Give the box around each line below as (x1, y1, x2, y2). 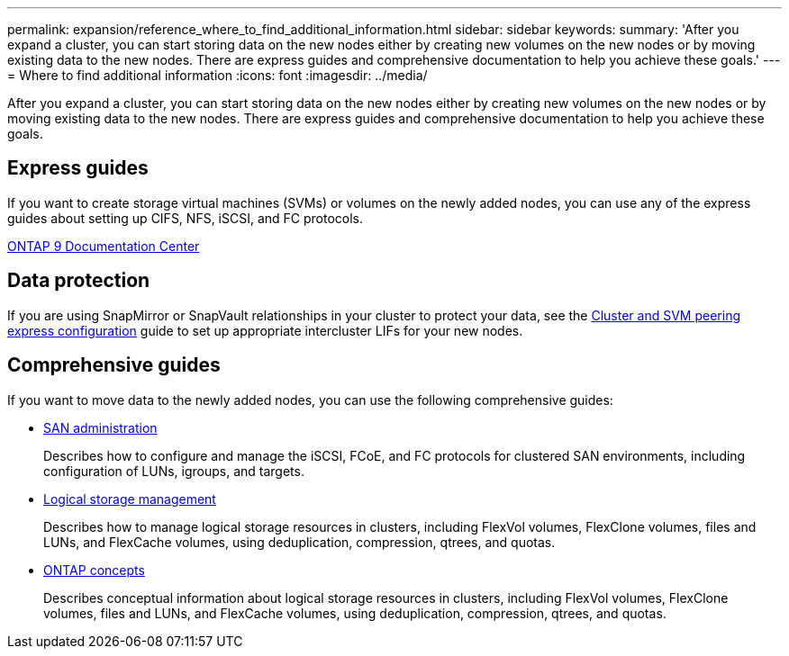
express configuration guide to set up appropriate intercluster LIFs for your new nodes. (7, 322, 523, 338)
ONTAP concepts (43, 562, 145, 578)
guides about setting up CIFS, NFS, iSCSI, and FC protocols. (7, 210, 364, 226)
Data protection (7, 269, 150, 292)
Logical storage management (43, 490, 216, 507)
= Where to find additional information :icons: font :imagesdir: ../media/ (7, 67, 428, 83)
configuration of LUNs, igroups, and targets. (43, 463, 304, 479)
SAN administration (43, 419, 158, 436)
